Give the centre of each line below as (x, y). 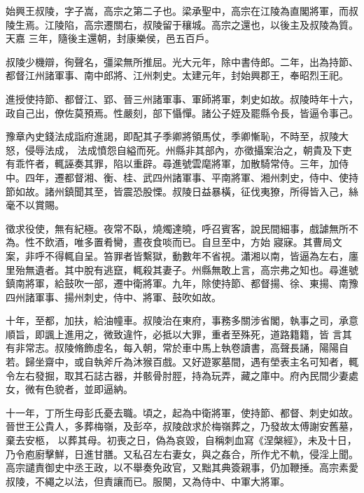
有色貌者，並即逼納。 (84, 389)
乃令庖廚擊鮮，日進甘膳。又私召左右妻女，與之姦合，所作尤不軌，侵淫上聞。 (182, 453)
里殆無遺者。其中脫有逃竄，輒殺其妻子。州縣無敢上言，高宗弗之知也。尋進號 (182, 269)
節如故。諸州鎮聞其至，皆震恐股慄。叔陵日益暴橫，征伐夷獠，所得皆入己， (177, 191)
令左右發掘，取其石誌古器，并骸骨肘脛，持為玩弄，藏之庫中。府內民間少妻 (177, 375)
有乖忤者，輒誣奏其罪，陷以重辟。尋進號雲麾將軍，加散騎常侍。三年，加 (172, 164)
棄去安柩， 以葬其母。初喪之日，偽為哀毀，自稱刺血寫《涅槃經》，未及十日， (181, 440)
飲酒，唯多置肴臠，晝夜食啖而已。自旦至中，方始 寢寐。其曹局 (188, 242)
